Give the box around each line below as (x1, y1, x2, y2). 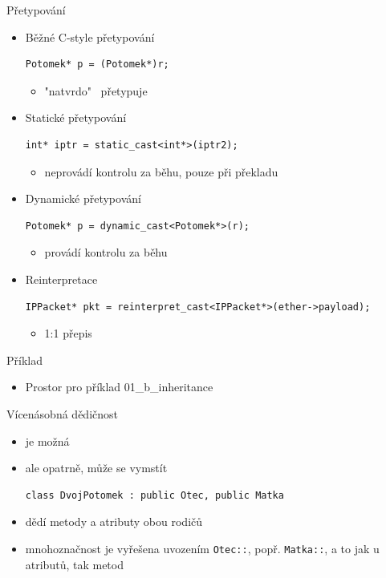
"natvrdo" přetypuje (44, 82, 148, 99)
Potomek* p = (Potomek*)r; (25, 59, 169, 71)
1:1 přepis (44, 325, 92, 342)
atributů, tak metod (25, 556, 124, 572)
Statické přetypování (25, 109, 127, 126)
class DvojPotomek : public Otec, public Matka (25, 489, 284, 501)
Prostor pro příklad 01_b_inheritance (25, 378, 213, 395)
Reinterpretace (25, 270, 98, 287)
